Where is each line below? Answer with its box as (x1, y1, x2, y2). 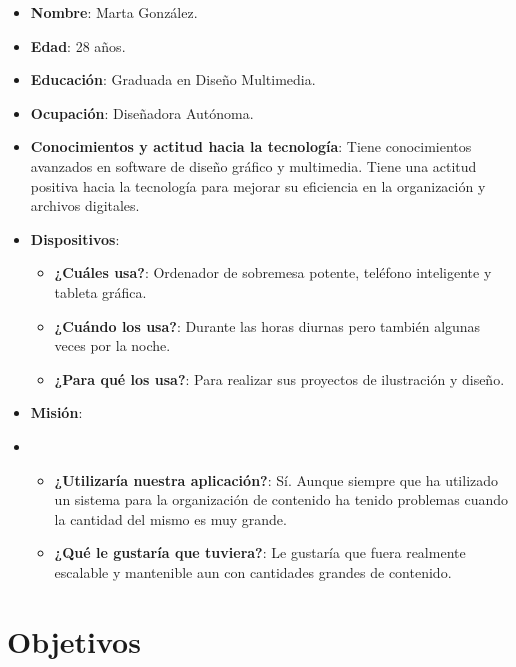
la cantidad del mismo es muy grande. (54, 508, 287, 529)
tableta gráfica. (54, 281, 147, 302)
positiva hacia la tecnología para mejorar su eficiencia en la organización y (30, 175, 486, 196)
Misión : (30, 402, 83, 423)
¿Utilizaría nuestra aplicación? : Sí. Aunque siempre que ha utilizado (54, 469, 499, 490)
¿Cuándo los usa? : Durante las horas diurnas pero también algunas (54, 315, 481, 336)
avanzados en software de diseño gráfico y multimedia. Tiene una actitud (30, 155, 477, 176)
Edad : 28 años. (30, 35, 126, 56)
